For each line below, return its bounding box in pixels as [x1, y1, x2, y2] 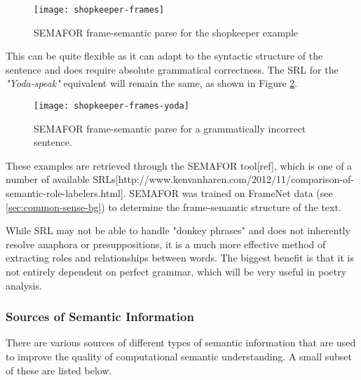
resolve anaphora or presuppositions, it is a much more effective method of [6, 236, 326, 251]
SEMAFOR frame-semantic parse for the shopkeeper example [34, 25, 299, 39]
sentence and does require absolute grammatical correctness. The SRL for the [6, 62, 339, 76]
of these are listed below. [6, 362, 112, 377]
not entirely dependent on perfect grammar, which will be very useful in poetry [6, 264, 347, 279]
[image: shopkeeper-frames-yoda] [34, 101, 189, 111]
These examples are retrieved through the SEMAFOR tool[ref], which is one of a [6, 158, 353, 172]
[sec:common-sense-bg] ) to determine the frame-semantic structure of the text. [6, 199, 341, 214]
